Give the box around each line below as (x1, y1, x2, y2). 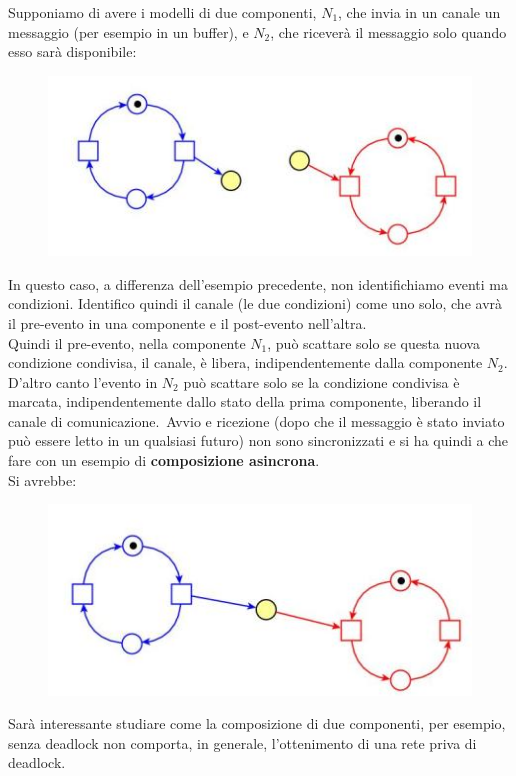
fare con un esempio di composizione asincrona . (8, 450, 320, 471)
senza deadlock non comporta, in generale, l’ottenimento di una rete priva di (8, 732, 477, 753)
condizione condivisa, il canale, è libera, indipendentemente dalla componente (8, 352, 483, 373)
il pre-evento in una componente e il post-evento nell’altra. (8, 312, 367, 333)
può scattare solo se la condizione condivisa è (183, 371, 460, 392)
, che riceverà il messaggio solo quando (270, 21, 507, 42)
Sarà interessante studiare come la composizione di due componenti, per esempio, (8, 713, 506, 734)
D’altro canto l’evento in (8, 371, 158, 392)
